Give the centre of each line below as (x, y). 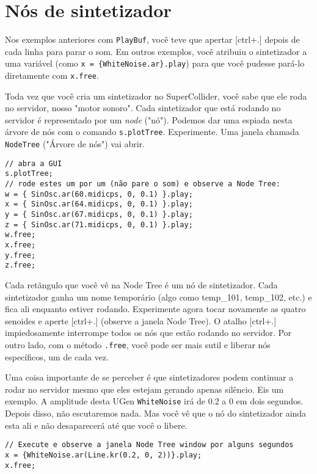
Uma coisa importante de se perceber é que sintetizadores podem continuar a (149, 377)
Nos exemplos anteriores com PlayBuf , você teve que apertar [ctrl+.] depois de (152, 39)
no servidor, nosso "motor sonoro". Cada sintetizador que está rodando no (143, 108)
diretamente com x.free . (52, 75)
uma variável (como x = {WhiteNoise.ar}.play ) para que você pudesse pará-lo (155, 63)
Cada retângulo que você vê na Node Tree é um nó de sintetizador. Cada (141, 285)
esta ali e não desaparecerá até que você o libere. (96, 425)
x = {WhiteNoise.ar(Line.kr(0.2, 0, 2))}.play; (104, 455)
